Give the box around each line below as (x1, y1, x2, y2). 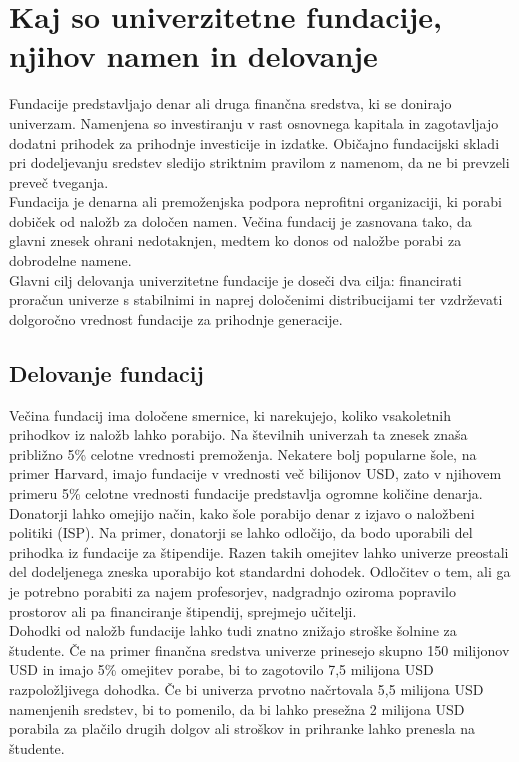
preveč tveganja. (9, 171, 109, 192)
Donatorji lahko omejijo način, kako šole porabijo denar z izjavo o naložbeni (9, 502, 475, 523)
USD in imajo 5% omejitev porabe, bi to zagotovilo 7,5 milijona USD (9, 659, 434, 680)
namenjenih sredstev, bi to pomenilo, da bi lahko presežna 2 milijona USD (9, 698, 465, 719)
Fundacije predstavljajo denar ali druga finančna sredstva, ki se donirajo (9, 93, 452, 114)
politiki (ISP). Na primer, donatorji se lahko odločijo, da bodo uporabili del (9, 522, 473, 543)
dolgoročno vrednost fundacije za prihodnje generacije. (9, 308, 343, 329)
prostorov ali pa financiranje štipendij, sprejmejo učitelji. (9, 600, 357, 621)
